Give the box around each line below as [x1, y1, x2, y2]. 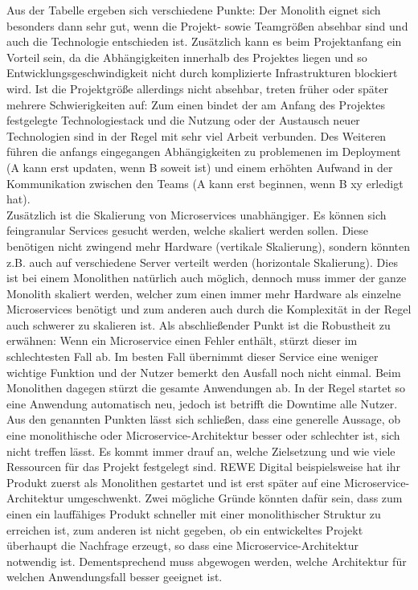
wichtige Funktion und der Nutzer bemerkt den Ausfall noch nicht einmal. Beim [6, 363, 401, 380]
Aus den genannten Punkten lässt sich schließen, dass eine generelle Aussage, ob [6, 411, 401, 428]
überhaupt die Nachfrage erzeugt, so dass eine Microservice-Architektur [6, 537, 359, 554]
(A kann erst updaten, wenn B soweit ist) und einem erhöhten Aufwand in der [6, 158, 393, 175]
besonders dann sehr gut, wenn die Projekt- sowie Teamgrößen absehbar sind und [6, 17, 408, 34]
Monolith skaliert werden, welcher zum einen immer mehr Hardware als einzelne [6, 285, 401, 301]
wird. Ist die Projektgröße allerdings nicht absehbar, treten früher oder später [6, 80, 388, 96]
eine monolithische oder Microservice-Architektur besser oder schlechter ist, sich [6, 427, 400, 444]
